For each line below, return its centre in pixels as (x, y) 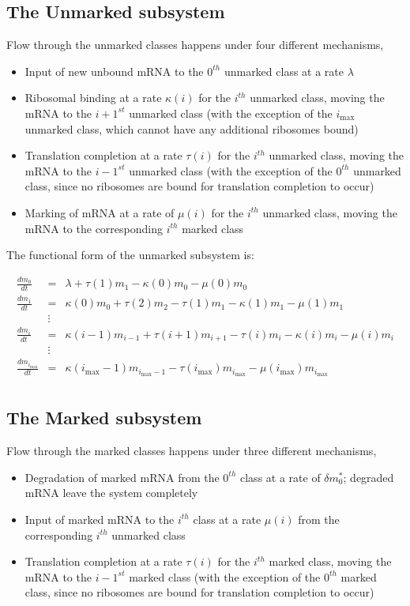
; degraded (369, 477)
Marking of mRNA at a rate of (100, 212)
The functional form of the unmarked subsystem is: (130, 255)
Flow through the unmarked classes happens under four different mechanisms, (195, 45)
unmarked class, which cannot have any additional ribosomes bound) (192, 128)
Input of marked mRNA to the (100, 519)
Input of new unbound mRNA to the (114, 71)
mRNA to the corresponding (94, 228)
